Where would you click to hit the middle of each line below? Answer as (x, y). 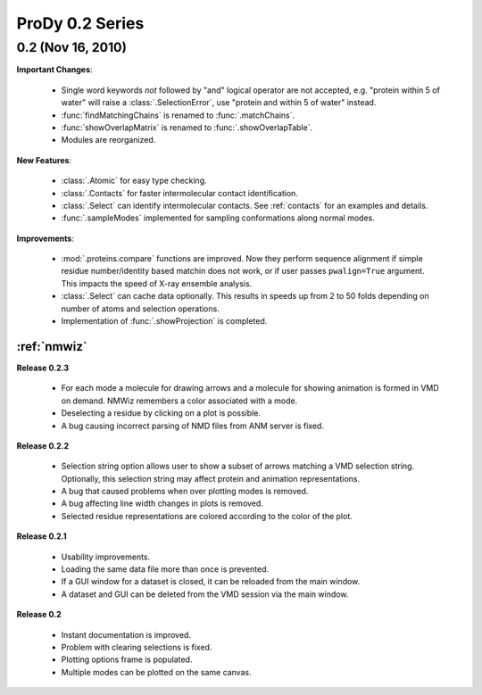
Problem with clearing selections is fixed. (137, 647)
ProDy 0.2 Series (80, 23)
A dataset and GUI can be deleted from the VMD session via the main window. (205, 594)
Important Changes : (54, 70)
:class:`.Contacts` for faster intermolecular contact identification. (180, 193)
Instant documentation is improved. (126, 634)
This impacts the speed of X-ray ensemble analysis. (157, 283)
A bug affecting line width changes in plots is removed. (162, 503)
